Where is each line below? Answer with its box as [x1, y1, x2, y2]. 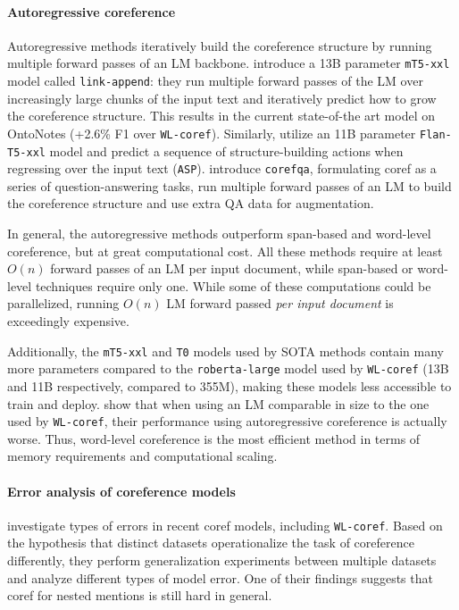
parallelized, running [7, 294, 120, 313]
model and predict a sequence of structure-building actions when [49, 141, 404, 160]
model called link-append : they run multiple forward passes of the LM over [7, 71, 423, 90]
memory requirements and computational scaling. [7, 447, 278, 465]
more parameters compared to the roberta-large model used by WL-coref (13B [7, 359, 449, 378]
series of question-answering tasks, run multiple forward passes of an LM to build [7, 176, 452, 195]
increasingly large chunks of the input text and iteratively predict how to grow [7, 88, 437, 107]
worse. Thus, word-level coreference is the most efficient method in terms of [7, 429, 421, 447]
